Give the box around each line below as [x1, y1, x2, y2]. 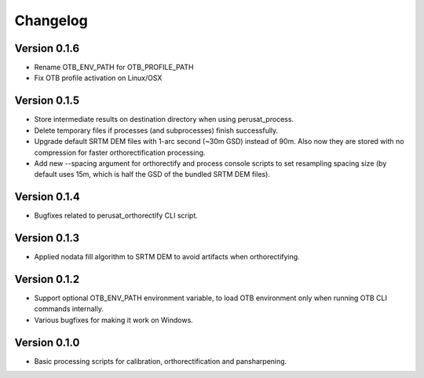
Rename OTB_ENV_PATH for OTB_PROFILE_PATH [34, 63, 194, 72]
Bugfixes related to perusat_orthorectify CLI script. [34, 211, 198, 220]
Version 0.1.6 [14, 42, 80, 55]
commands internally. [34, 304, 104, 314]
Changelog [14, 12, 88, 29]
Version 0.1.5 [14, 94, 80, 108]
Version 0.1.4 [14, 190, 80, 204]
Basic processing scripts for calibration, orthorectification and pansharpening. [34, 356, 287, 365]
